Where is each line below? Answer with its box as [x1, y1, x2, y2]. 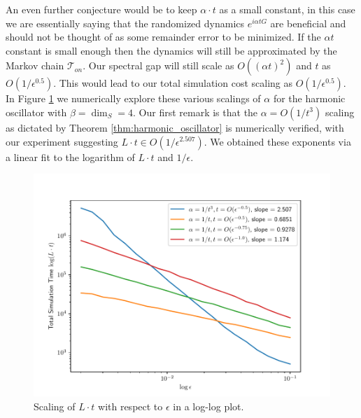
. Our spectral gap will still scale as [83, 58, 234, 73]
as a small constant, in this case [219, 2, 355, 16]
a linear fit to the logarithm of [6, 149, 135, 164]
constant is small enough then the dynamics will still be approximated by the [6, 43, 337, 57]
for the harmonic [273, 91, 346, 106]
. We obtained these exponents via [204, 134, 351, 148]
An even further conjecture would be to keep [6, 2, 197, 16]
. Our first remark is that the [133, 104, 258, 119]
